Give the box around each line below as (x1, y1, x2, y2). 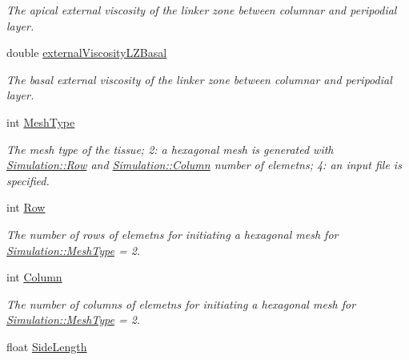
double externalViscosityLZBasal (6, 44, 167, 61)
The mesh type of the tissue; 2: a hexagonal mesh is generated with (6, 140, 334, 157)
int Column (6, 269, 62, 285)
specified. (6, 172, 50, 188)
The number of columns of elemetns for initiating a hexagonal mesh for (6, 295, 356, 312)
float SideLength (6, 338, 87, 354)
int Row (6, 199, 46, 216)
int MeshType (6, 113, 75, 130)
